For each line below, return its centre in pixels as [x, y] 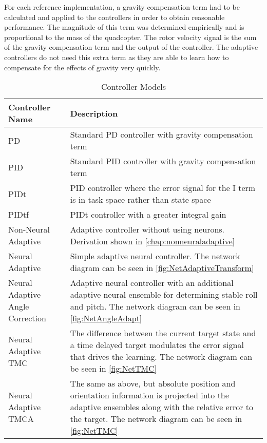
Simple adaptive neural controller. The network [155, 256]
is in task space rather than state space [140, 200]
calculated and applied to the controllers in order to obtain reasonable [115, 17]
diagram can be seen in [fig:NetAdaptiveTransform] [162, 268]
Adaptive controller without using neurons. [147, 229]
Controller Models [133, 87]
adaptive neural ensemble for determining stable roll [164, 295]
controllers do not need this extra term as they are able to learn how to [117, 57]
